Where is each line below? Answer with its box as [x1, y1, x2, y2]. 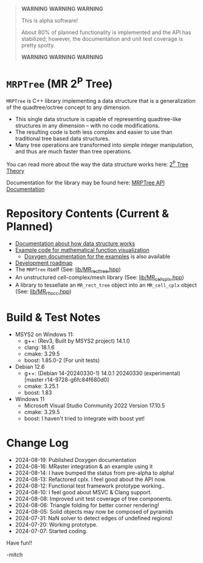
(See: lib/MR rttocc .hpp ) [15, 288, 72, 297]
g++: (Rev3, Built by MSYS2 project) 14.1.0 [24, 337, 130, 344]
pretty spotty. [21, 42, 55, 49]
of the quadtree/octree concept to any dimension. [6, 103, 131, 111]
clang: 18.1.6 [24, 344, 55, 351]
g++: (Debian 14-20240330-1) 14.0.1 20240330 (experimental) [24, 369, 181, 377]
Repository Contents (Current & [6, 207, 169, 221]
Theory [6, 167, 25, 174]
